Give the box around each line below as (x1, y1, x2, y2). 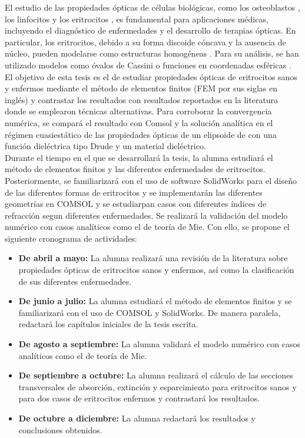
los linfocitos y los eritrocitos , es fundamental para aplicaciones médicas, (5, 12, 268, 25)
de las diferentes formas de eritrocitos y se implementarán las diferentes (5, 186, 263, 198)
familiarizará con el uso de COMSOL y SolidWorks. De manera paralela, (18, 306, 281, 318)
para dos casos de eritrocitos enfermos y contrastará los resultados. (18, 392, 260, 404)
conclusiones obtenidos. (18, 423, 102, 436)
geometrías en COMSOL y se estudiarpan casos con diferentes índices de (5, 197, 267, 210)
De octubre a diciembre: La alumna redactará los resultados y (18, 412, 256, 424)
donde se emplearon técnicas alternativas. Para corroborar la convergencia (5, 105, 272, 117)
